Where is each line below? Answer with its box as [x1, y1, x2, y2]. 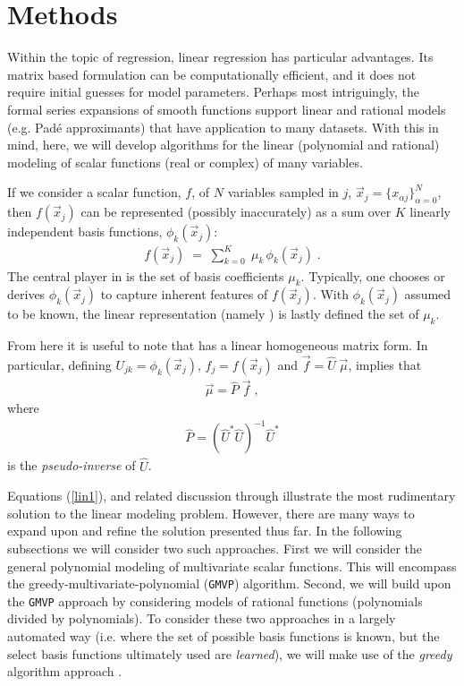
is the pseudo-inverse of [7, 456, 136, 475]
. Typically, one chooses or [300, 266, 445, 285]
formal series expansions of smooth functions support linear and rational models [7, 99, 446, 118]
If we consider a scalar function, [7, 183, 181, 202]
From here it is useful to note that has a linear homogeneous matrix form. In [7, 336, 428, 355]
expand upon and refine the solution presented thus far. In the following [7, 521, 402, 540]
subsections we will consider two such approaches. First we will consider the [7, 538, 423, 557]
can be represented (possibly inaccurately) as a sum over [80, 202, 392, 221]
